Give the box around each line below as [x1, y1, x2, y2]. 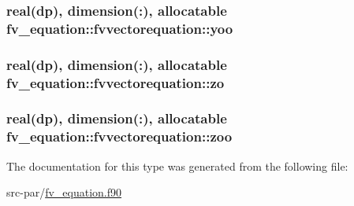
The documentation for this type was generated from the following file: [6, 157, 348, 174]
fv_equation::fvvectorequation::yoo [6, 18, 233, 38]
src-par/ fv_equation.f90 [6, 184, 122, 200]
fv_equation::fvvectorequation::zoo [6, 127, 233, 146]
